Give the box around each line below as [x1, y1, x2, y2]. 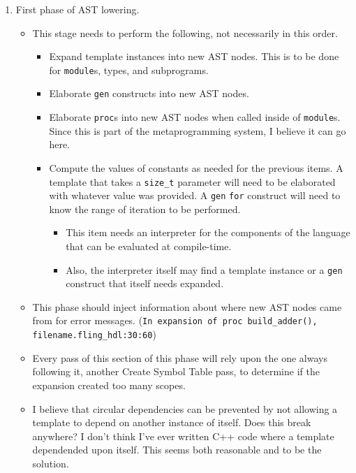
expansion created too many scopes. [32, 377, 186, 392]
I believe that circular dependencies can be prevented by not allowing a [32, 401, 338, 416]
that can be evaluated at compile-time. [66, 239, 232, 254]
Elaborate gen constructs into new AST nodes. [49, 86, 249, 101]
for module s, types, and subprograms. [49, 62, 209, 77]
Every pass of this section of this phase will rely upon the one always [32, 350, 327, 365]
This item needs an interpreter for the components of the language [66, 225, 350, 240]
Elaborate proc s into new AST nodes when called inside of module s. [49, 110, 341, 124]
